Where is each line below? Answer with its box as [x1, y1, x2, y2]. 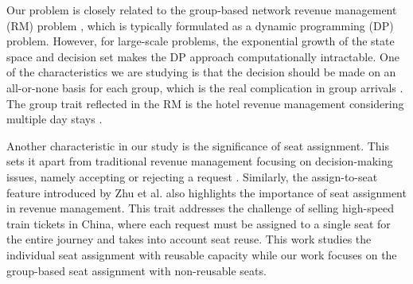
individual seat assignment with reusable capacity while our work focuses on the [6, 246, 397, 263]
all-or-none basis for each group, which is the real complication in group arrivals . [6, 79, 403, 95]
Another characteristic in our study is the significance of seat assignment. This [6, 137, 390, 154]
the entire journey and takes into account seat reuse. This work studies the [6, 231, 372, 247]
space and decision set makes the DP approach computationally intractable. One [6, 48, 399, 64]
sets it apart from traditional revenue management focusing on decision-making [6, 153, 393, 169]
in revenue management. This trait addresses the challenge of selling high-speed [6, 200, 395, 216]
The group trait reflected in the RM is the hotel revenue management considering [6, 95, 404, 111]
